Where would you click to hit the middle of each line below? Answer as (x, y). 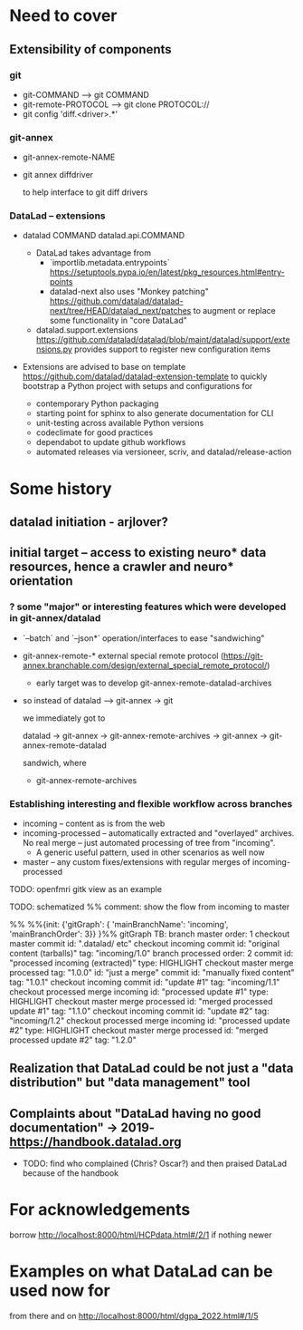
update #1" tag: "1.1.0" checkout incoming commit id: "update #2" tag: (139, 1011)
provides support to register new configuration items (172, 349)
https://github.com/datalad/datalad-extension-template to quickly (145, 376)
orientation (42, 581)
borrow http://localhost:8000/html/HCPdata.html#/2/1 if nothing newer (141, 1235)
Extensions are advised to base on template (104, 367)
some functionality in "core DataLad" (118, 320)
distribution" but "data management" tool (130, 1083)
